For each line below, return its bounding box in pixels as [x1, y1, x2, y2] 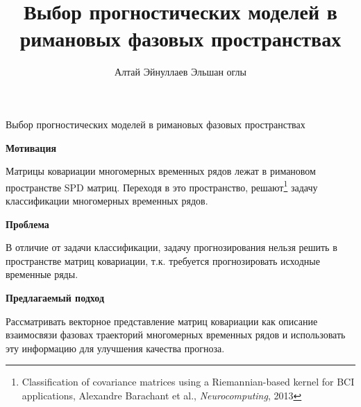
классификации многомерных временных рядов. [6, 193, 208, 207]
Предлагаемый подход [6, 290, 104, 304]
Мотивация [6, 140, 57, 155]
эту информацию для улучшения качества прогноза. [6, 340, 225, 355]
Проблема [6, 216, 49, 231]
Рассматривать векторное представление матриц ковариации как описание [6, 313, 318, 328]
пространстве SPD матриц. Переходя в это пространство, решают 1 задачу [6, 177, 318, 194]
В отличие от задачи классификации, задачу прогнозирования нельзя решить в [6, 240, 337, 254]
